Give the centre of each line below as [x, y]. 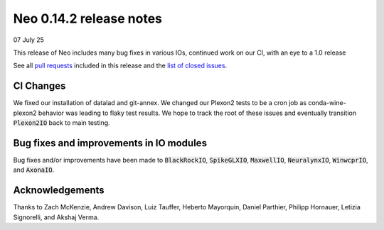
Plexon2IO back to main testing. [62, 123]
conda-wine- [327, 103]
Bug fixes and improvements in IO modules [110, 143]
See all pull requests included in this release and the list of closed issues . [120, 66]
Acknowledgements [59, 191]
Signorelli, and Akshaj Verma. [56, 217]
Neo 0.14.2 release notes [88, 18]
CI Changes [39, 86]
